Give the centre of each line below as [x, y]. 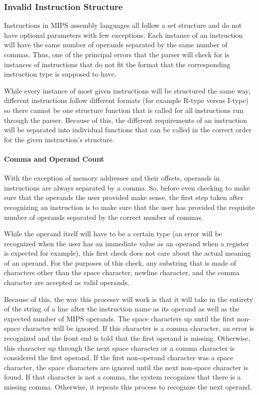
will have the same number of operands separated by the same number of [116, 45]
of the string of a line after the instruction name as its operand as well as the [122, 309]
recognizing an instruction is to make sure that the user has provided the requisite [129, 207]
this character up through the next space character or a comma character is [120, 347]
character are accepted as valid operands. [67, 282]
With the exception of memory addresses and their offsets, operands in [112, 178]
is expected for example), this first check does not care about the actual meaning [128, 253]
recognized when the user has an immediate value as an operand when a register [127, 243]
